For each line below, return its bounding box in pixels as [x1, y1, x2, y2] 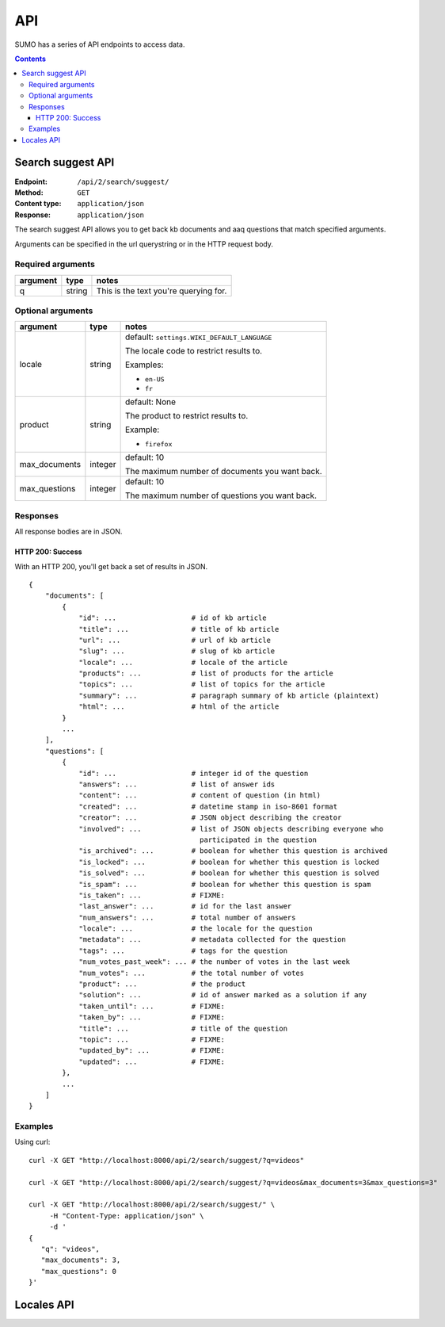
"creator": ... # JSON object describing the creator [78, 813, 342, 822]
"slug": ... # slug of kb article [78, 647, 276, 656]
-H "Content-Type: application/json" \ [49, 1211, 205, 1220]
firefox [144, 440, 173, 449]
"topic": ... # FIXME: [78, 1034, 226, 1044]
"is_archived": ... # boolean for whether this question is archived [78, 847, 388, 855]
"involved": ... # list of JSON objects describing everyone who [78, 824, 384, 833]
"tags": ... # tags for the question [78, 946, 288, 955]
